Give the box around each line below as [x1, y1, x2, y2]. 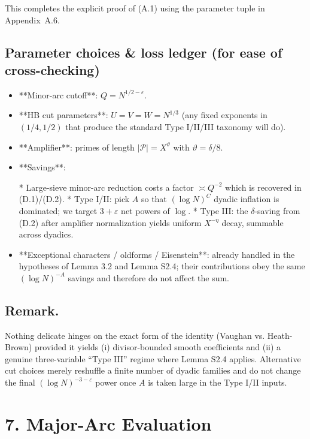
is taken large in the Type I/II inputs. [148, 376, 287, 389]
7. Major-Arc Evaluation [5, 411, 212, 435]
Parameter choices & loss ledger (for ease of [5, 43, 282, 61]
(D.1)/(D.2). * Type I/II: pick [19, 193, 130, 205]
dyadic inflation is [214, 193, 279, 205]
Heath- [267, 329, 293, 341]
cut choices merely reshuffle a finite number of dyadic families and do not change [5, 364, 301, 377]
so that [141, 193, 167, 205]
